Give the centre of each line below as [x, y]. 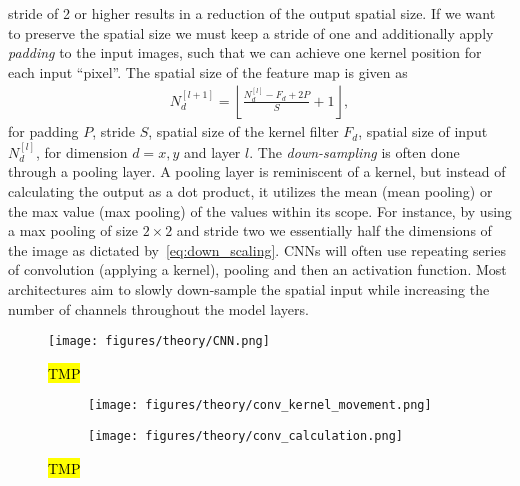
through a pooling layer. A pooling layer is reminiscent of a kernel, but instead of [257, 171]
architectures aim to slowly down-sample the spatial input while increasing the [249, 288]
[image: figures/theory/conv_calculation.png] [245, 436]
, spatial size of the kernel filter [243, 131]
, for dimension [82, 151]
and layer [212, 151]
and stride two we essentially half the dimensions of [334, 230]
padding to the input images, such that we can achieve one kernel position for [245, 52]
